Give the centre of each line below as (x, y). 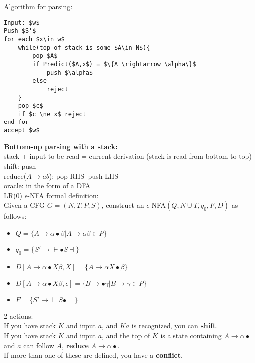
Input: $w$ (22, 23)
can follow (39, 345)
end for (17, 122)
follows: (15, 216)
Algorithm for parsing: (38, 6)
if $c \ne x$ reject (52, 114)
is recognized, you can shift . (175, 325)
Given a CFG (25, 205)
